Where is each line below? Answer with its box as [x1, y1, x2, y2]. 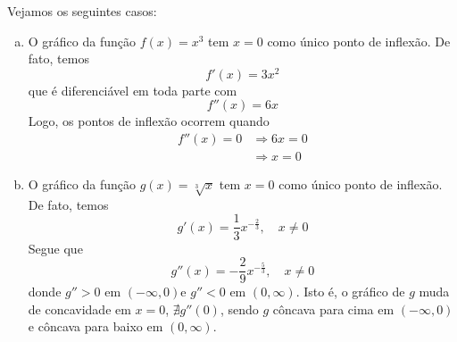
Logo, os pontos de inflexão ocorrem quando [28, 112, 270, 130]
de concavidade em [28, 299, 131, 318]
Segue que [28, 238, 83, 257]
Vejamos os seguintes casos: [7, 2, 157, 20]
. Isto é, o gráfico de [295, 282, 405, 301]
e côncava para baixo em [28, 317, 163, 336]
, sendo [220, 299, 259, 318]
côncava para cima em [272, 299, 395, 318]
